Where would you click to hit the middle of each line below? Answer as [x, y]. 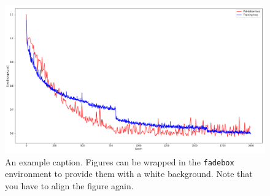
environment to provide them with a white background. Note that [129, 174]
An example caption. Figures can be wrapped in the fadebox [120, 161]
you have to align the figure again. [69, 186]
